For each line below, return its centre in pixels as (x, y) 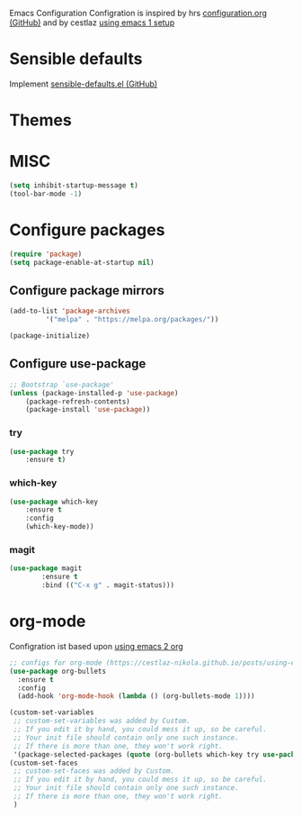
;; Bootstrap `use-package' (62, 385)
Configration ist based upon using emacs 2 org (97, 646)
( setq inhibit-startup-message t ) (74, 186)
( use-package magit (46, 568)
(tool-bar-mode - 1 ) (46, 194)
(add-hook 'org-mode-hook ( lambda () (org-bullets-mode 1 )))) (136, 696)
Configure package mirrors (87, 290)
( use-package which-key (54, 502)
